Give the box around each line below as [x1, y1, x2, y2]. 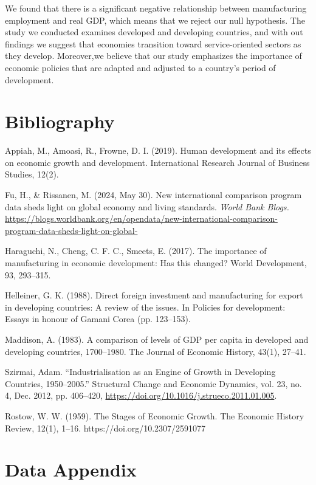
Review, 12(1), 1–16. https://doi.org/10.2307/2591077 [5, 421, 206, 434]
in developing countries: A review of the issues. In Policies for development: [5, 300, 286, 313]
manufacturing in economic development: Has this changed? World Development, [5, 256, 307, 269]
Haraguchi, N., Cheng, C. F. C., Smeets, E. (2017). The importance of [5, 244, 267, 257]
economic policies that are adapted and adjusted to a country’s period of [5, 61, 276, 74]
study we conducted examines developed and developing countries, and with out [5, 26, 303, 38]
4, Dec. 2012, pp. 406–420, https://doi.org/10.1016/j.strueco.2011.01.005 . [5, 389, 277, 402]
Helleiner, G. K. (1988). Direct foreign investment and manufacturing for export [5, 289, 303, 301]
